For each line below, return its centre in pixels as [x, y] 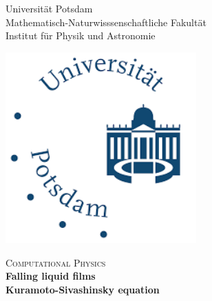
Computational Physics [56, 262]
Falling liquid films [51, 276]
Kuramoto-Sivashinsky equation [83, 289]
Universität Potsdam [49, 8]
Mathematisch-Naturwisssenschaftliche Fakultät [106, 22]
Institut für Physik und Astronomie [81, 35]
